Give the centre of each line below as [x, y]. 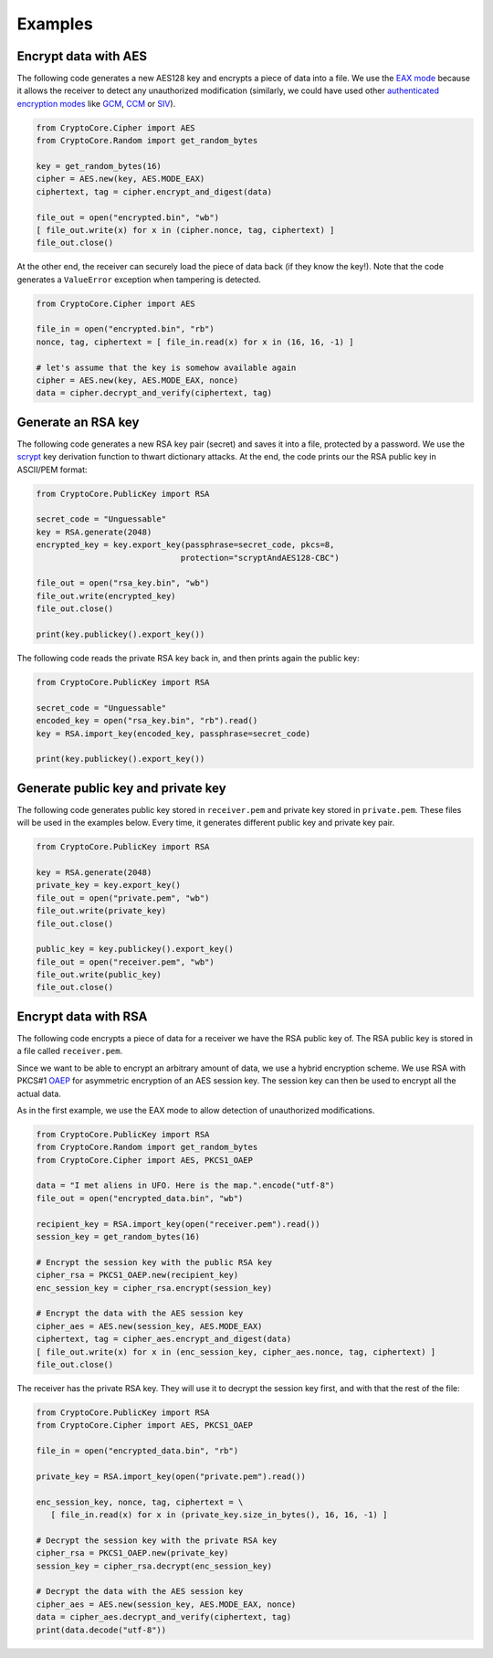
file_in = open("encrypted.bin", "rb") [125, 329]
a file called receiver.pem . [70, 1051]
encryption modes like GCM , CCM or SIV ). [96, 103]
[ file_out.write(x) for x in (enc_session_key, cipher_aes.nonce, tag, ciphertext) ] [236, 1352]
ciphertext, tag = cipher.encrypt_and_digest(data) [154, 191]
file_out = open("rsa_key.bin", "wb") [123, 583]
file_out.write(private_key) [101, 911]
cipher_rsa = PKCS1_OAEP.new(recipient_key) [137, 1275]
